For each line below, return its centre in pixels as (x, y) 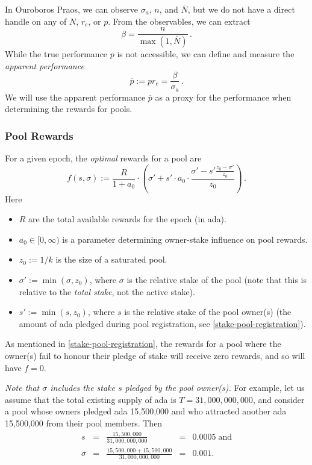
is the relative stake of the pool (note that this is (217, 280)
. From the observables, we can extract (179, 21)
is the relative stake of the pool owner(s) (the (208, 312)
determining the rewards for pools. (69, 109)
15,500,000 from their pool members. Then (84, 423)
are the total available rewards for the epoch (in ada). (127, 219)
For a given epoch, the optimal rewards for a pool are (103, 158)
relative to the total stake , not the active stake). (107, 291)
